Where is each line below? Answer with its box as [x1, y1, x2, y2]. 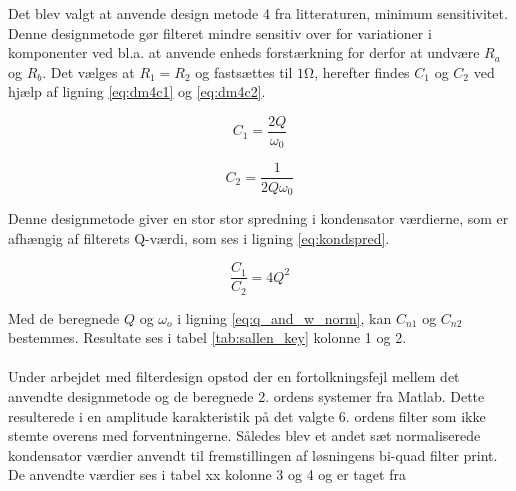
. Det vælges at [42, 61, 135, 82]
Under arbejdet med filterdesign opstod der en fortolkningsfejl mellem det [8, 366, 460, 387]
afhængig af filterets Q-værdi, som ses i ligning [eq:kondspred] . [8, 227, 390, 248]
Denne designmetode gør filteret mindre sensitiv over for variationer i [8, 22, 432, 43]
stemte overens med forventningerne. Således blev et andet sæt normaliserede [8, 425, 481, 446]
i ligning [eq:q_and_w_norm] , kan [177, 307, 392, 328]
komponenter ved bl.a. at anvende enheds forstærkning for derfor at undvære [8, 42, 480, 63]
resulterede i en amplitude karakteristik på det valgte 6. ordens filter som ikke [8, 405, 486, 426]
